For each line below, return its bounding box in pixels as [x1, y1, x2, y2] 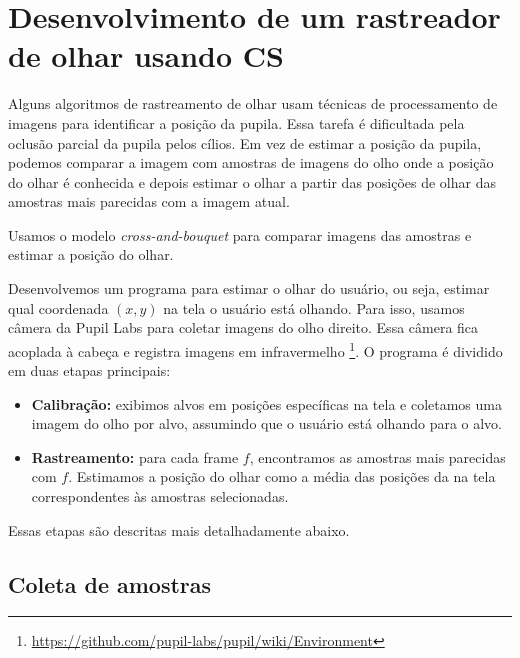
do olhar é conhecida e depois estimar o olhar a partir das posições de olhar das [8, 171, 496, 192]
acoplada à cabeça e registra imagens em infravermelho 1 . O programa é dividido [8, 337, 503, 361]
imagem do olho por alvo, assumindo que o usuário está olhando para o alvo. [31, 413, 503, 434]
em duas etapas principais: [8, 360, 171, 381]
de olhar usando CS [8, 35, 284, 76]
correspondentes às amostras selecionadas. [31, 486, 289, 507]
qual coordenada [8, 297, 109, 318]
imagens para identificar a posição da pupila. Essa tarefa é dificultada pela [8, 112, 465, 133]
